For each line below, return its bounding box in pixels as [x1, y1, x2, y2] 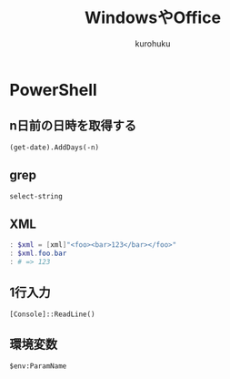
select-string [9, 191, 64, 200]
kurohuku [135, 37, 171, 49]
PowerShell [9, 79, 97, 100]
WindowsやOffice [85, 7, 221, 28]
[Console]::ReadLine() [9, 310, 95, 319]
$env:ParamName [9, 361, 67, 371]
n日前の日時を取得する [9, 118, 137, 134]
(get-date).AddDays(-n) [9, 142, 100, 152]
